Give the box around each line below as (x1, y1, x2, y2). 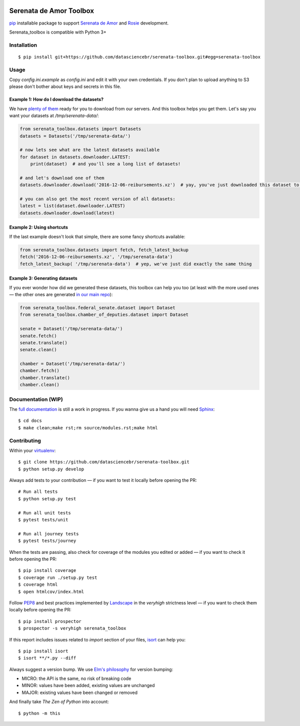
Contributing (9, 437, 41, 444)
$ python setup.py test (18, 496, 76, 501)
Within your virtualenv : (9, 447, 56, 453)
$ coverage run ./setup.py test (18, 574, 97, 580)
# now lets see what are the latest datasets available (19, 147, 160, 153)
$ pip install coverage (18, 568, 76, 573)
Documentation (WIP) (9, 396, 63, 403)
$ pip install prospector (18, 618, 82, 624)
